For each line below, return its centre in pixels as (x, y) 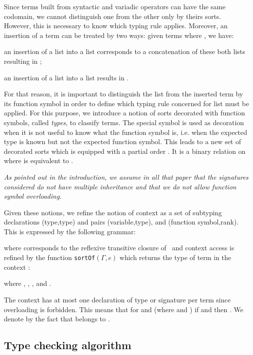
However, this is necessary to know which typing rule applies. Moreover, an (116, 26)
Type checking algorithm (68, 345)
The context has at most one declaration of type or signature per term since (117, 299)
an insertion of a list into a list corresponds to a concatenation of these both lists (125, 51)
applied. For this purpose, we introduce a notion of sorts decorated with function (125, 113)
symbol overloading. (33, 196)
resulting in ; (23, 61)
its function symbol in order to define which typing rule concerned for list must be (126, 103)
